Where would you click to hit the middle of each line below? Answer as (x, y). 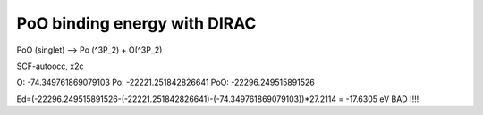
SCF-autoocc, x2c (50, 66)
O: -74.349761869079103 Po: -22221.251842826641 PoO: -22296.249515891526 (165, 82)
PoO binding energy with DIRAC (136, 23)
